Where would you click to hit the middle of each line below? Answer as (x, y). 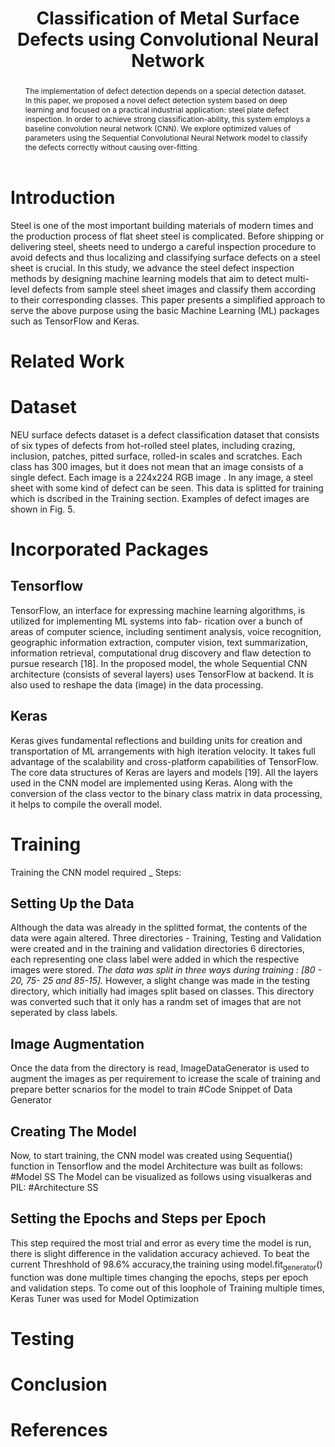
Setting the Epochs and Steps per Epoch (138, 1218)
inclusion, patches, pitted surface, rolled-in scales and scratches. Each (156, 456)
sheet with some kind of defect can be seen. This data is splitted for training (167, 488)
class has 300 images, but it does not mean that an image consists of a (157, 466)
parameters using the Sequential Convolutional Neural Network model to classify (166, 137)
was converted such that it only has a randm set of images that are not (156, 1002)
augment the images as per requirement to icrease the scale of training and (165, 1079)
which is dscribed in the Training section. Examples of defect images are (160, 498)
